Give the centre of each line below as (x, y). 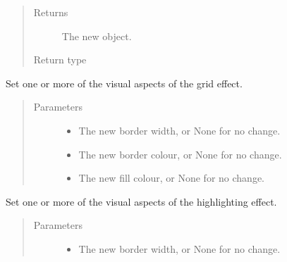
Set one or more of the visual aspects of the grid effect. (124, 83)
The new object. (97, 36)
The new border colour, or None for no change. (180, 154)
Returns (51, 12)
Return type (60, 60)
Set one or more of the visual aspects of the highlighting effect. (141, 201)
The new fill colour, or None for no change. (171, 178)
